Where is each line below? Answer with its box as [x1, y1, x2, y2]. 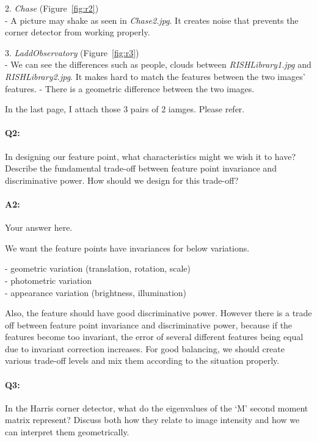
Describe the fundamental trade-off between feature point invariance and [5, 162, 277, 175]
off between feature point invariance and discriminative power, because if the [5, 318, 293, 331]
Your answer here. [5, 221, 73, 234]
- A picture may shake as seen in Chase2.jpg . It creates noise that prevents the [5, 13, 299, 26]
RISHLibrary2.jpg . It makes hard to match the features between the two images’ [5, 70, 305, 82]
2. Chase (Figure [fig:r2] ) [5, 2, 99, 14]
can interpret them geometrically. [5, 426, 129, 438]
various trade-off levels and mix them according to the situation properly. [5, 354, 280, 367]
